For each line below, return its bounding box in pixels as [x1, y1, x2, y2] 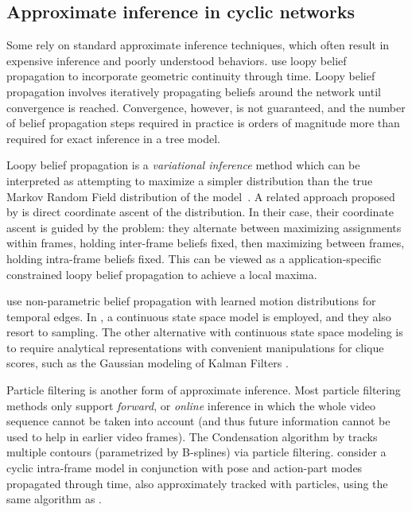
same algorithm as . [6, 491, 102, 507]
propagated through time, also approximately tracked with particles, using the [6, 475, 388, 491]
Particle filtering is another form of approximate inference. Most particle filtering [6, 382, 401, 398]
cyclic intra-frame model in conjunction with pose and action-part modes [6, 460, 363, 476]
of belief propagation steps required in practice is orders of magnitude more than [6, 114, 400, 131]
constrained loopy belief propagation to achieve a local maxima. [6, 266, 317, 282]
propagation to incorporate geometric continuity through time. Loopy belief [6, 68, 375, 84]
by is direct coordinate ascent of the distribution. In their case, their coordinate [6, 204, 395, 220]
